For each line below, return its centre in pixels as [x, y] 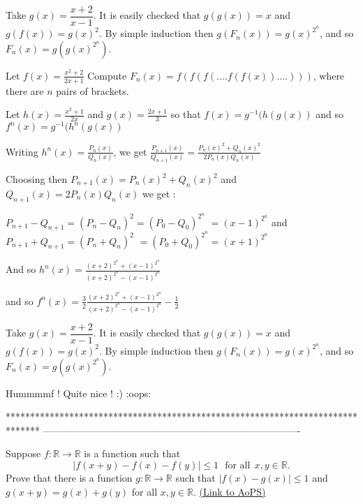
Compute [107, 75]
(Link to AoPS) [232, 491]
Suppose [23, 453]
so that [186, 114]
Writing [22, 151]
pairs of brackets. [92, 90]
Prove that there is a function [69, 477]
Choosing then [37, 179]
